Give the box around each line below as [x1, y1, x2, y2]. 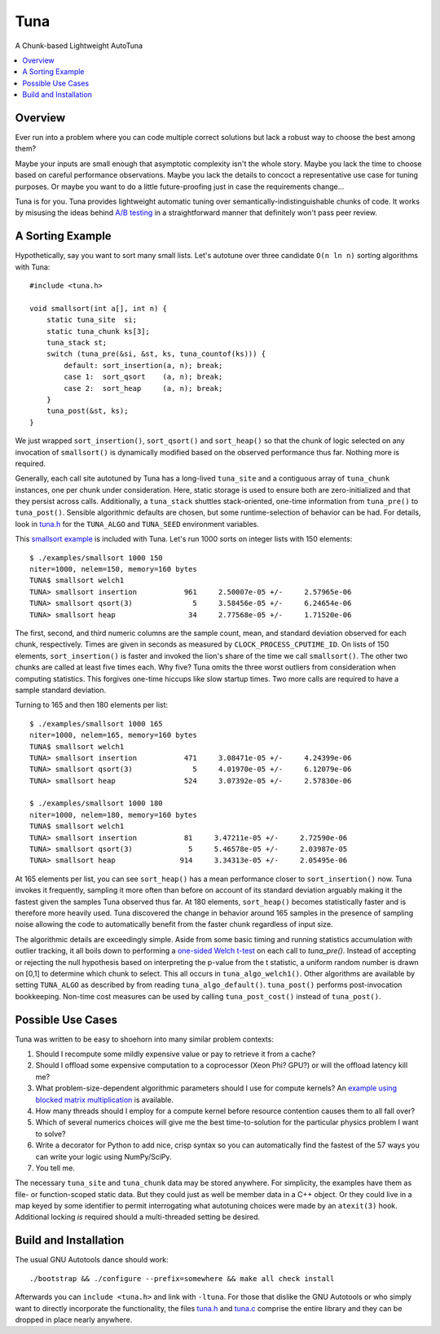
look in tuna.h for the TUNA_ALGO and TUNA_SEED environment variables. [15, 519, 260, 529]
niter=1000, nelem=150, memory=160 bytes [29, 564, 197, 574]
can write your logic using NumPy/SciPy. [35, 1152, 172, 1161]
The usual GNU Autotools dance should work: [15, 1255, 169, 1265]
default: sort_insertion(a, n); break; [64, 361, 223, 370]
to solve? [35, 1129, 66, 1139]
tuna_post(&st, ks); [46, 406, 129, 415]
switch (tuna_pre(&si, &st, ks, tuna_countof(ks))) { [46, 349, 266, 358]
